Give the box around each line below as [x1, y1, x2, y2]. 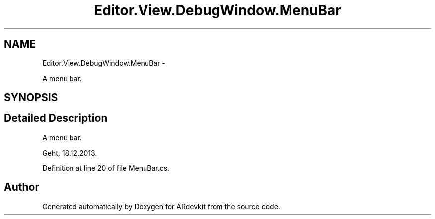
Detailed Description [4, 112, 108, 125]
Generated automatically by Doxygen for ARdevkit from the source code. [42, 202, 280, 211]
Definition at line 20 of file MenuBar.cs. [42, 164, 170, 172]
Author [4, 181, 39, 194]
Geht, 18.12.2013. [42, 148, 97, 157]
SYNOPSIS [4, 91, 58, 104]
